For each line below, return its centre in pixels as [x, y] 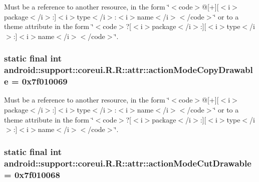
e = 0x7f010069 [36, 81]
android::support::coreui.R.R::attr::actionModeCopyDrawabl [128, 70]
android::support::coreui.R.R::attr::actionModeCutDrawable [128, 163]
